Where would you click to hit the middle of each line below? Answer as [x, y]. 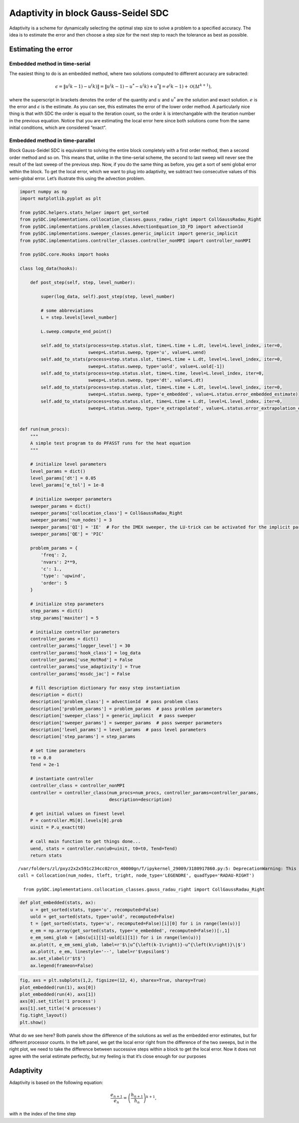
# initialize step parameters [67, 604]
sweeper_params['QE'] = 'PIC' [67, 534]
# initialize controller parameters [75, 632]
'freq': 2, [54, 555]
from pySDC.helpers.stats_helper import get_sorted [84, 213]
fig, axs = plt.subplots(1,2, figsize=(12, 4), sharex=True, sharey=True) [113, 980]
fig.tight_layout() [43, 1015]
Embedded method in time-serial [50, 63]
